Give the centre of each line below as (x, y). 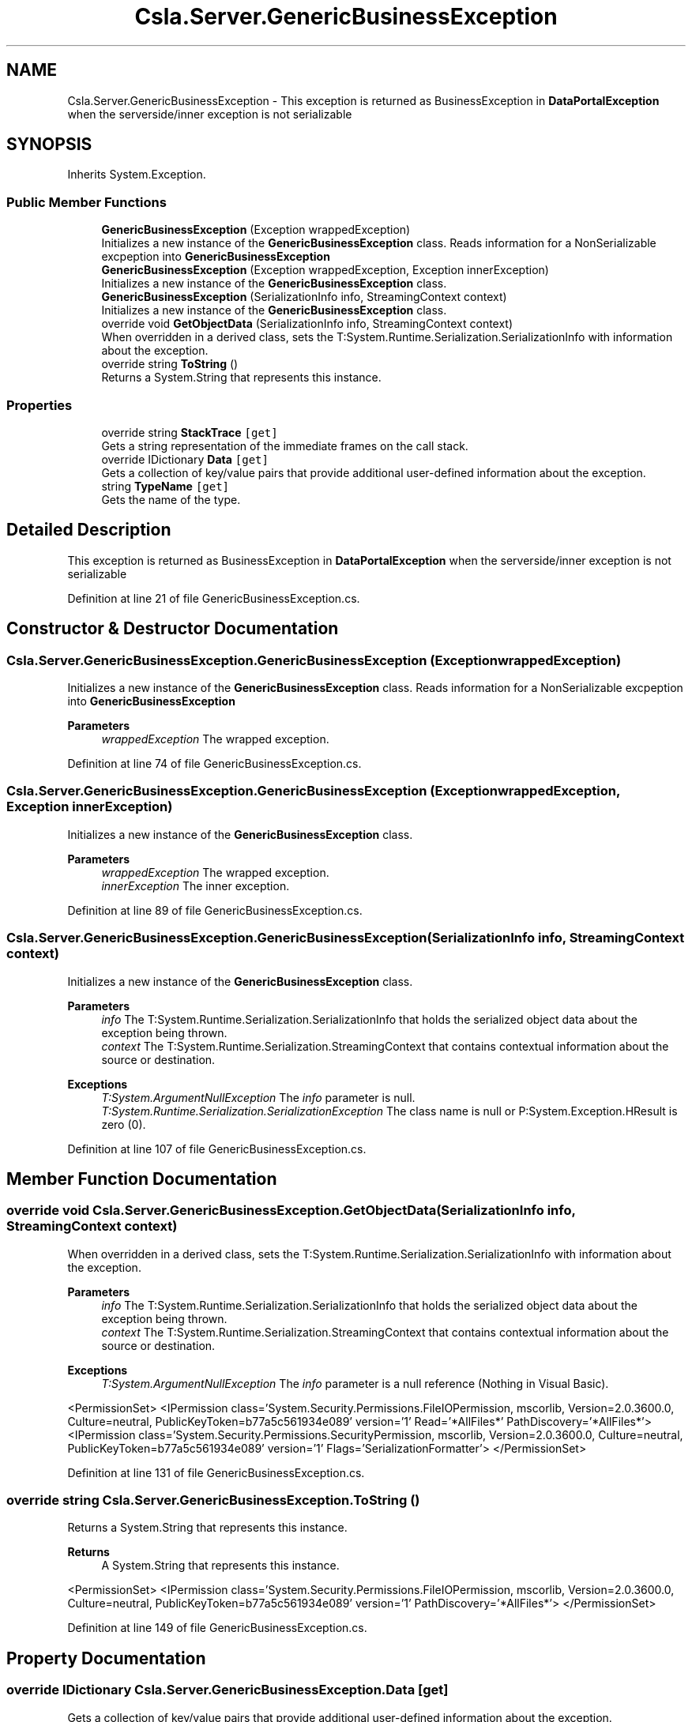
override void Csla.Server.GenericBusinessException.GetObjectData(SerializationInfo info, (291, 1211)
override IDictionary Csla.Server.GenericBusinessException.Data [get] (228, 1690)
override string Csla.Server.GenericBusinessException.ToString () (213, 1500)
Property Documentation (106, 1658)
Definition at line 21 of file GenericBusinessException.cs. (214, 598)
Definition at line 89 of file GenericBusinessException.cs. (215, 910)
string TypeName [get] (165, 486)
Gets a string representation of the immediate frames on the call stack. (285, 446)
